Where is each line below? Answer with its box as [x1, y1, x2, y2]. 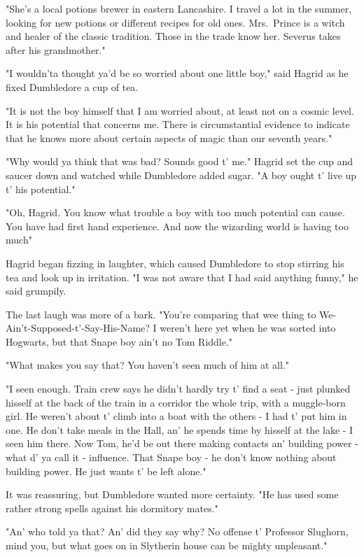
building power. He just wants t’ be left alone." [6, 463, 206, 478]
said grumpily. [6, 283, 66, 298]
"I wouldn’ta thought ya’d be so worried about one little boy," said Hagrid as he [6, 66, 349, 80]
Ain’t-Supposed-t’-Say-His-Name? [6, 320, 150, 335]
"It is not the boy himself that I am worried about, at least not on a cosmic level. [6, 103, 354, 118]
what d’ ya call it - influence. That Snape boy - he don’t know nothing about [6, 450, 337, 465]
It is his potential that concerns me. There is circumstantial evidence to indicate [6, 117, 350, 132]
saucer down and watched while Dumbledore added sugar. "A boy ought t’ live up [6, 167, 357, 182]
